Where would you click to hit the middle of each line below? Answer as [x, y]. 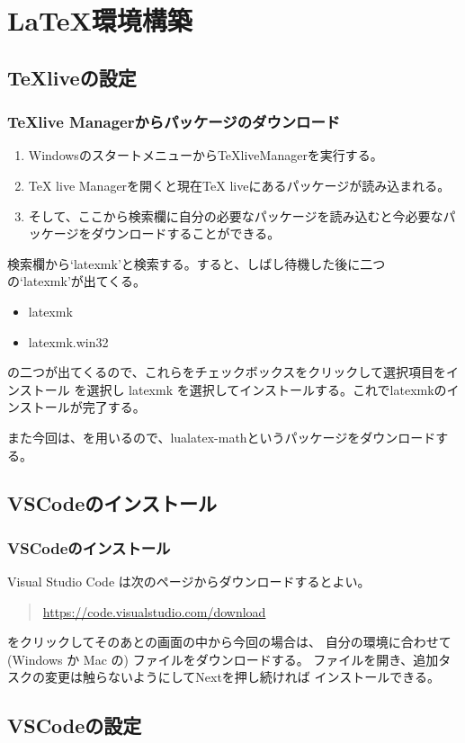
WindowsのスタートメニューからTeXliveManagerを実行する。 [206, 155]
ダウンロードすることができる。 [186, 233]
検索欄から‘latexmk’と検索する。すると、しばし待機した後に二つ [197, 263]
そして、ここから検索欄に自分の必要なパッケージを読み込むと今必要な [236, 215]
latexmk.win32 [68, 341]
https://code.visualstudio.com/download [154, 611]
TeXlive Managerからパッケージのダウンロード [174, 122]
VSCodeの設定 [75, 725]
